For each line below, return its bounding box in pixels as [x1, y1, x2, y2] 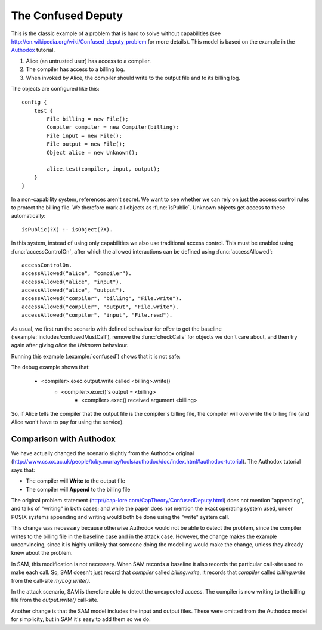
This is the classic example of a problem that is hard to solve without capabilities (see [11, 30, 221, 37]
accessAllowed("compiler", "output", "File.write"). [21, 303, 179, 310]
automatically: [11, 212, 46, 220]
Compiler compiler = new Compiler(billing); [47, 124, 179, 131]
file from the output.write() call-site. [11, 597, 99, 604]
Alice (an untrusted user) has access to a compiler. [26, 57, 151, 64]
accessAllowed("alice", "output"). [21, 287, 126, 294]
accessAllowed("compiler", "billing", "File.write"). [21, 295, 182, 302]
